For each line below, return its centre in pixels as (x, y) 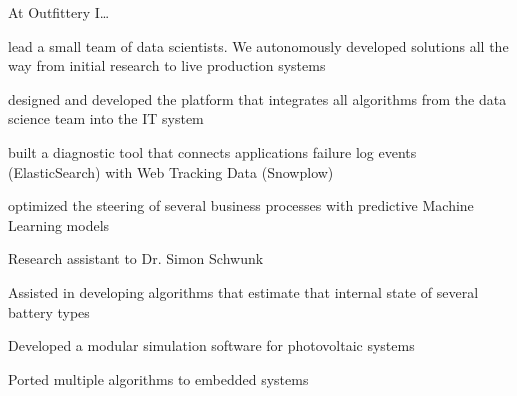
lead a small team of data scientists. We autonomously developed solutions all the (258, 45)
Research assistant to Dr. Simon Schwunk (136, 258)
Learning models (59, 224)
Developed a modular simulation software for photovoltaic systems (211, 345)
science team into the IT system (106, 118)
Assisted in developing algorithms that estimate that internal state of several (243, 291)
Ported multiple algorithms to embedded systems (158, 378)
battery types (49, 311)
